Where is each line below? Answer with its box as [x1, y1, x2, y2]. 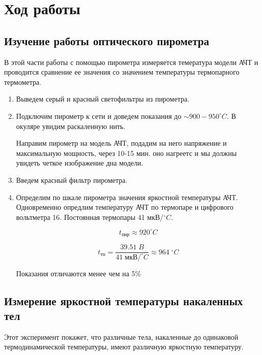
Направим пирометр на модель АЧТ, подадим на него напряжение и [16, 138, 227, 148]
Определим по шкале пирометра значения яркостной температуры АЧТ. [16, 191, 238, 202]
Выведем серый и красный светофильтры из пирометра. [16, 93, 190, 104]
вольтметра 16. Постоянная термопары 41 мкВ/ [16, 211, 164, 222]
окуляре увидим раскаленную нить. [16, 120, 126, 131]
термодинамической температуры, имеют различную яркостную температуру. [4, 341, 244, 352]
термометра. [4, 76, 42, 87]
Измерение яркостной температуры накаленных [4, 293, 243, 308]
